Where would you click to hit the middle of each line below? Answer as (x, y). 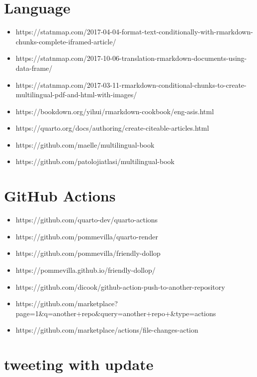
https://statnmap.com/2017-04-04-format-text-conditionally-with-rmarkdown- (134, 32)
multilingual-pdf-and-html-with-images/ (76, 94)
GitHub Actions (60, 196)
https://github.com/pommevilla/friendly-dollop (88, 253)
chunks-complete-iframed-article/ (66, 41)
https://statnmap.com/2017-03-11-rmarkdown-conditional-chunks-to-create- (131, 85)
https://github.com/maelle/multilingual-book (85, 144)
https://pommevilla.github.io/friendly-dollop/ (86, 270)
